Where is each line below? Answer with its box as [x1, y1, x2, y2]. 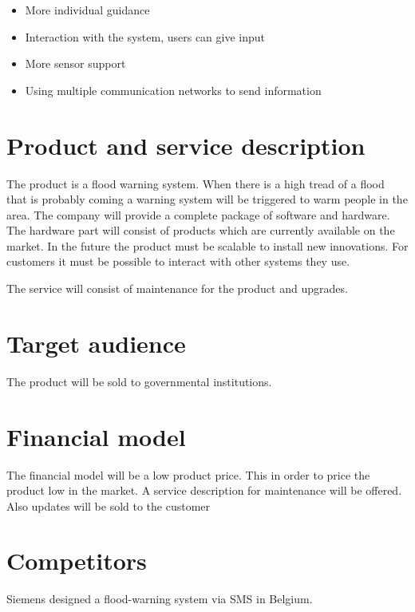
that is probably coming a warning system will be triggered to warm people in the [6, 191, 408, 207]
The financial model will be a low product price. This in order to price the [6, 466, 370, 483]
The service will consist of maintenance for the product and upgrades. [6, 280, 348, 297]
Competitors [6, 544, 147, 577]
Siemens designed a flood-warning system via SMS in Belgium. [6, 590, 313, 607]
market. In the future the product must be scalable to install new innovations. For [6, 237, 409, 254]
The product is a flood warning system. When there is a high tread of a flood [6, 175, 385, 191]
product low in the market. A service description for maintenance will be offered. [6, 482, 402, 499]
